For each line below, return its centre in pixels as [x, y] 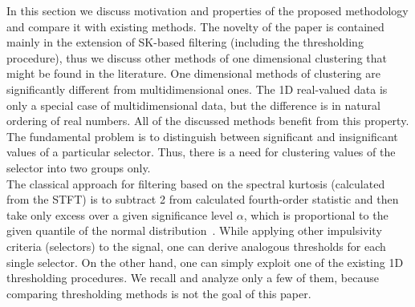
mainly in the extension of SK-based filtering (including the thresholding [185, 42]
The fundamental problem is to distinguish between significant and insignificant [202, 136]
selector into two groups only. [79, 167]
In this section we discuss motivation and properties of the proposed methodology [207, 10]
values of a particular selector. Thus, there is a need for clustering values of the [201, 152]
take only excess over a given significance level [120, 214]
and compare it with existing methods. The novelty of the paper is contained [195, 26]
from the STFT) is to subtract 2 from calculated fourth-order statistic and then [203, 199]
